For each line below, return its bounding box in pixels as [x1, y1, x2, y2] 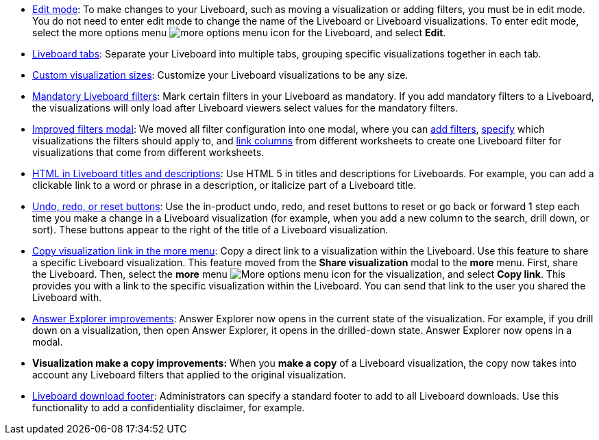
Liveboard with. [32, 292, 102, 303]
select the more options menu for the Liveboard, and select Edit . [32, 27, 446, 38]
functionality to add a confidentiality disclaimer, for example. [32, 402, 305, 413]
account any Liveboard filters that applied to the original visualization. [32, 369, 346, 380]
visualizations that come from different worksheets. [32, 146, 265, 158]
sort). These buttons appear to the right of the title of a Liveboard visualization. [32, 224, 389, 235]
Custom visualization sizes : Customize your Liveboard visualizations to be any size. [32, 69, 408, 81]
